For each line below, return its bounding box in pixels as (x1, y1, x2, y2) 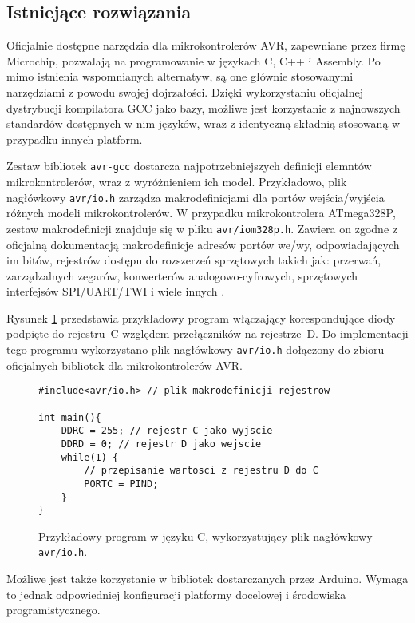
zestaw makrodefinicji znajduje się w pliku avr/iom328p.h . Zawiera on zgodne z (6, 220, 397, 236)
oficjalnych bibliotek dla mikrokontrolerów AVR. (6, 356, 243, 373)
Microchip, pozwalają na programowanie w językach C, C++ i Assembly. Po (6, 52, 381, 69)
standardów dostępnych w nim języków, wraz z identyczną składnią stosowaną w (6, 115, 401, 132)
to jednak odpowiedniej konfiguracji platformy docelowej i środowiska (6, 585, 346, 602)
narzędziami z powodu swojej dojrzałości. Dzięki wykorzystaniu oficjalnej (6, 83, 364, 100)
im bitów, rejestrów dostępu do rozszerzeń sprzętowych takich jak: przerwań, (6, 252, 381, 268)
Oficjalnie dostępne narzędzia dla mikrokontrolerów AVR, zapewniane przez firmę (6, 37, 405, 54)
